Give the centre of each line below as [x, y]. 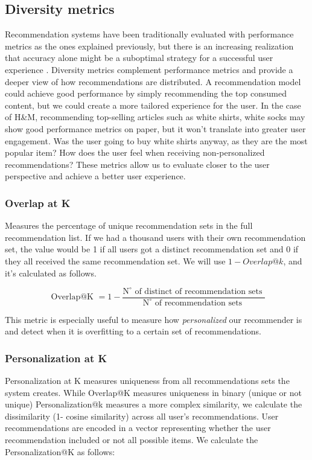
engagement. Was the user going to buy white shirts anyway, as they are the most [156, 140]
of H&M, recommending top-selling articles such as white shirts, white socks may [155, 117]
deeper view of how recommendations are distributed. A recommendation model [153, 81]
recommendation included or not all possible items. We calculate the [132, 440]
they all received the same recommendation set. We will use [115, 260]
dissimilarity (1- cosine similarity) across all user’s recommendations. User [142, 416]
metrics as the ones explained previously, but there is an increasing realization [149, 46]
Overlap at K [38, 203]
